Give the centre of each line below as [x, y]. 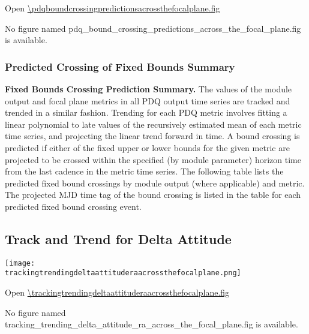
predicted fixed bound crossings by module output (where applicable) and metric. [155, 183]
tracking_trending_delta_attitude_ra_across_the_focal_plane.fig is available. [151, 324]
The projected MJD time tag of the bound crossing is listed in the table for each [153, 195]
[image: [20, 263]
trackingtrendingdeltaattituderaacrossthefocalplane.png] [123, 273]
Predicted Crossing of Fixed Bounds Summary [120, 66]
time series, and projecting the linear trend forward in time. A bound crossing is [152, 136]
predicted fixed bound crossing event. [73, 206]
